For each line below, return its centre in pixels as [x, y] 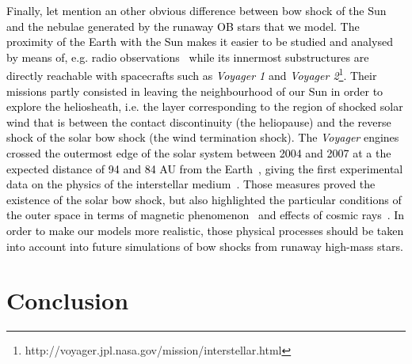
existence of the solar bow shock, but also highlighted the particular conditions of [204, 199]
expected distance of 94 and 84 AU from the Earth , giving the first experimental [205, 168]
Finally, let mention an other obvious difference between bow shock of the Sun [196, 10]
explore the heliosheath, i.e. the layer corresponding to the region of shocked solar [205, 106]
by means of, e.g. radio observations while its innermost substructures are [188, 57]
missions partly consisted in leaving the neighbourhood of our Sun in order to [195, 91]
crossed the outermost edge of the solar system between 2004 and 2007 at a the [199, 153]
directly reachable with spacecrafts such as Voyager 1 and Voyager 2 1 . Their [192, 74]
